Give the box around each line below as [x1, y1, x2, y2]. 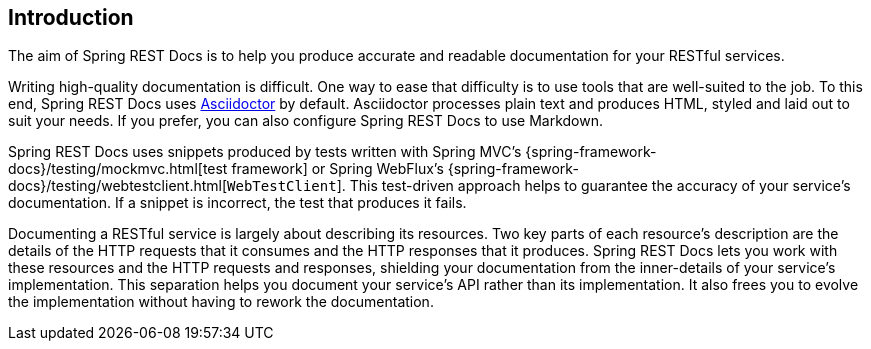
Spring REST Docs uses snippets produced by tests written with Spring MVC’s [8, 143, 522, 161]
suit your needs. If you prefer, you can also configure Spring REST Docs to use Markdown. [8, 112, 604, 130]
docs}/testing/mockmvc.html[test [8, 160, 228, 178]
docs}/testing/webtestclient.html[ [8, 177, 228, 195]
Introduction [8, 5, 134, 30]
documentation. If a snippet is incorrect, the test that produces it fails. [8, 194, 467, 212]
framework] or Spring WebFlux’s [231, 160, 444, 178]
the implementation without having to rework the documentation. [8, 293, 434, 311]
